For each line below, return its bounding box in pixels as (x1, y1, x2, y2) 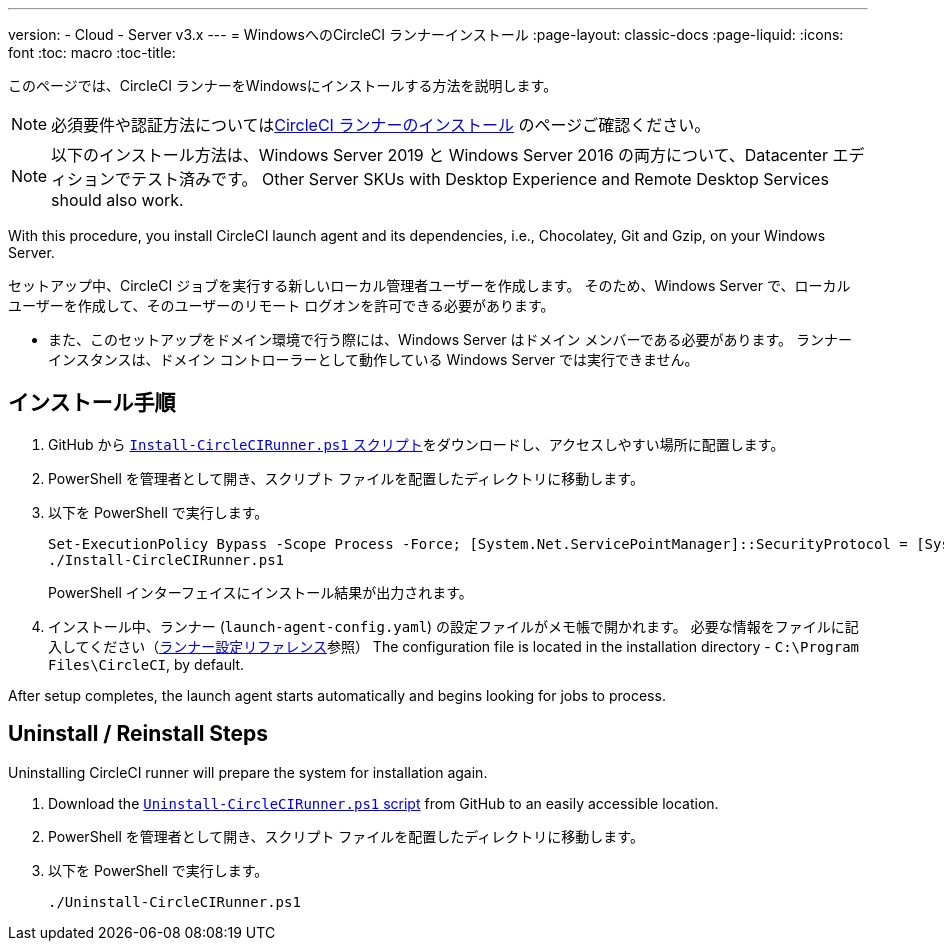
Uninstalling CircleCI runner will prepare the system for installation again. (8, 763, 488, 781)
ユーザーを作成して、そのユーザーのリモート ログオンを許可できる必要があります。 (8, 297, 555, 314)
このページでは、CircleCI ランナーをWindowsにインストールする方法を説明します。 (8, 77, 558, 94)
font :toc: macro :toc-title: (8, 44, 176, 61)
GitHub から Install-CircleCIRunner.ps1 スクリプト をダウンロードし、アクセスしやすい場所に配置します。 (48, 435, 785, 453)
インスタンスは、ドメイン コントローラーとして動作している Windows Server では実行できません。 (48, 351, 699, 368)
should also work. (51, 190, 184, 210)
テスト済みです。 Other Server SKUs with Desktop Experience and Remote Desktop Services (131, 169, 829, 189)
